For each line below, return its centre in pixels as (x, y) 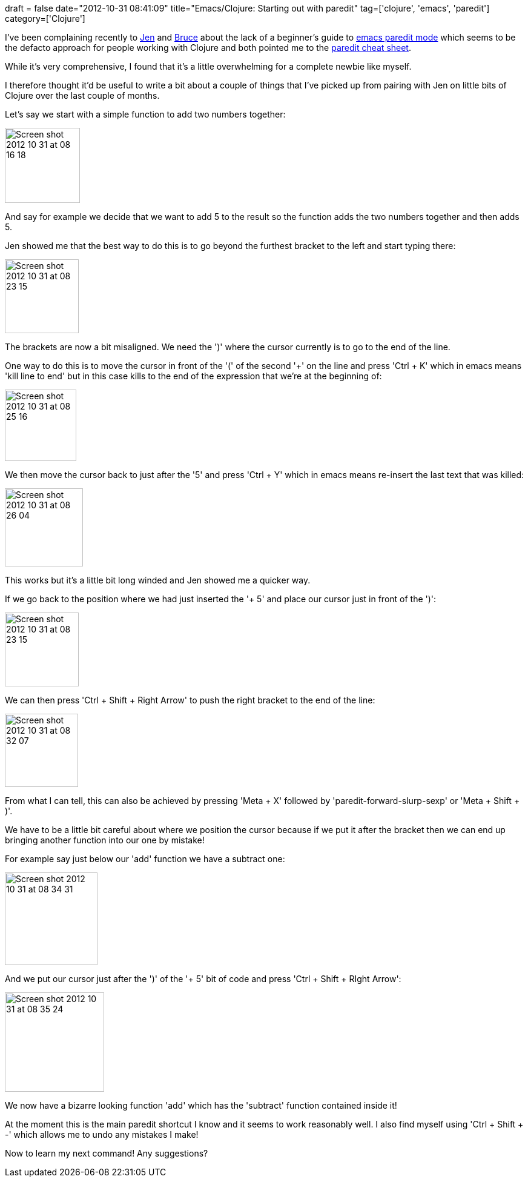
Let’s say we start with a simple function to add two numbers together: (145, 114)
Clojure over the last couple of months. (82, 95)
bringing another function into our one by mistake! (105, 840)
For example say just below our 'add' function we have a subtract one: (145, 859)
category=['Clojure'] (45, 18)
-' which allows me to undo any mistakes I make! (102, 1134)
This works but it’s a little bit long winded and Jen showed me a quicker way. (158, 580)
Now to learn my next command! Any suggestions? (107, 1153)
